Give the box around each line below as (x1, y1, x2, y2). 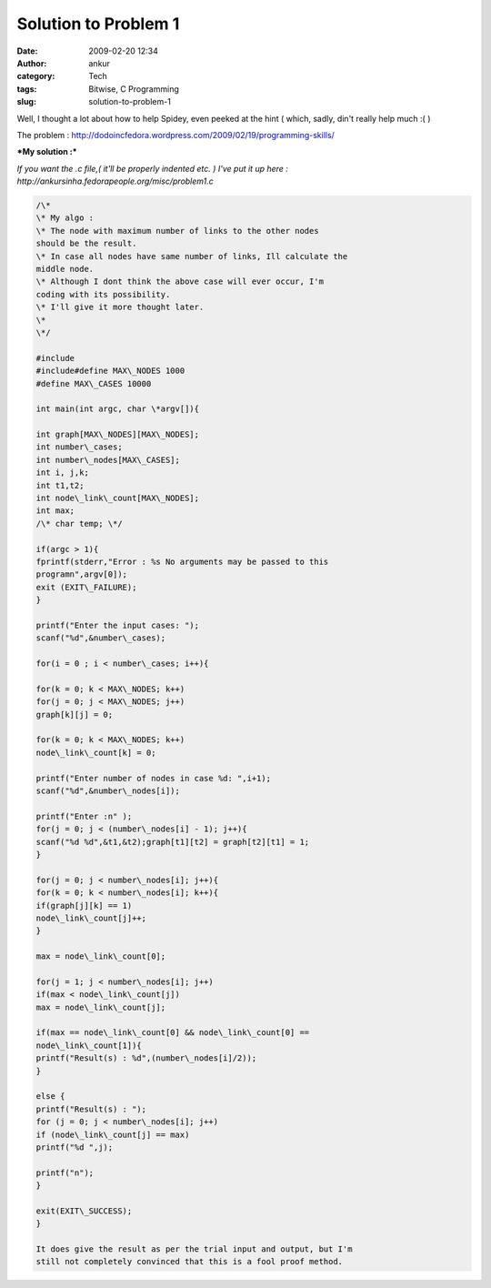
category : (16, 71, 55, 82)
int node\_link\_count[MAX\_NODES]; (35, 493, 200, 504)
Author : (16, 57, 47, 68)
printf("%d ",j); (35, 1142, 114, 1152)
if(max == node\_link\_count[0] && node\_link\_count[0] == (35, 1028, 310, 1038)
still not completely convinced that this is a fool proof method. (35, 1256, 344, 1267)
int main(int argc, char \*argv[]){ (35, 404, 200, 414)
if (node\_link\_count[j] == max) (35, 1129, 190, 1140)
